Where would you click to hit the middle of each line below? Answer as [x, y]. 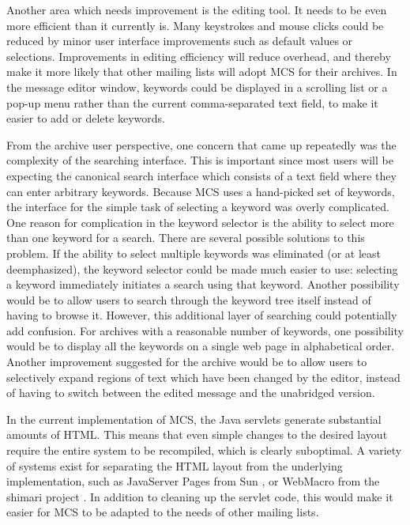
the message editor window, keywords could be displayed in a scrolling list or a [197, 87]
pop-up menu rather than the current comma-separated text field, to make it [192, 102]
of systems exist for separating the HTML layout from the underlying [175, 465]
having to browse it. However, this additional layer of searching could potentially [202, 315]
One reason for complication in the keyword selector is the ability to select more [200, 222]
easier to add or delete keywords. [86, 118]
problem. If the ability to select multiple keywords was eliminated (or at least [194, 253]
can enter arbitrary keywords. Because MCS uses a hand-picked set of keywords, [201, 191]
